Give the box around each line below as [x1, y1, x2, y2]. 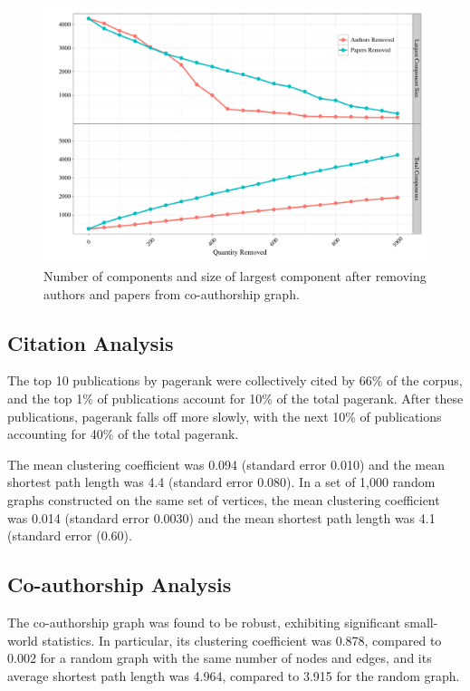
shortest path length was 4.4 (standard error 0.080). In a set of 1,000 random [7, 472, 436, 491]
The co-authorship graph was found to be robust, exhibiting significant [7, 612, 401, 631]
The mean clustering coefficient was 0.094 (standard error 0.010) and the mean [7, 454, 445, 473]
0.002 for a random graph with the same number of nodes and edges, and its [7, 648, 432, 667]
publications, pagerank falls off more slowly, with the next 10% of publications [7, 406, 442, 425]
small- [404, 612, 438, 631]
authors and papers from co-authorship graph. [43, 284, 300, 303]
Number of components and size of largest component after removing [43, 266, 427, 285]
